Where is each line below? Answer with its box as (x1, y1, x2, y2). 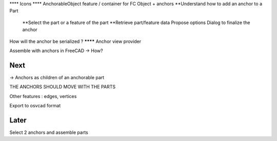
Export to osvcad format (9, 103, 61, 109)
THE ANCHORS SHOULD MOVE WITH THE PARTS (9, 84, 115, 90)
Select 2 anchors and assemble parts (9, 129, 88, 135)
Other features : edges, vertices (9, 93, 77, 99)
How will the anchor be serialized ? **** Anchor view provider (9, 38, 142, 44)
